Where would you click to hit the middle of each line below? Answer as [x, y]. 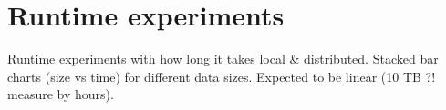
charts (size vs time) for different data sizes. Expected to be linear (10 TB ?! [222, 76]
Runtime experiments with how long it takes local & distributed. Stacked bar [223, 59]
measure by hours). [61, 94]
